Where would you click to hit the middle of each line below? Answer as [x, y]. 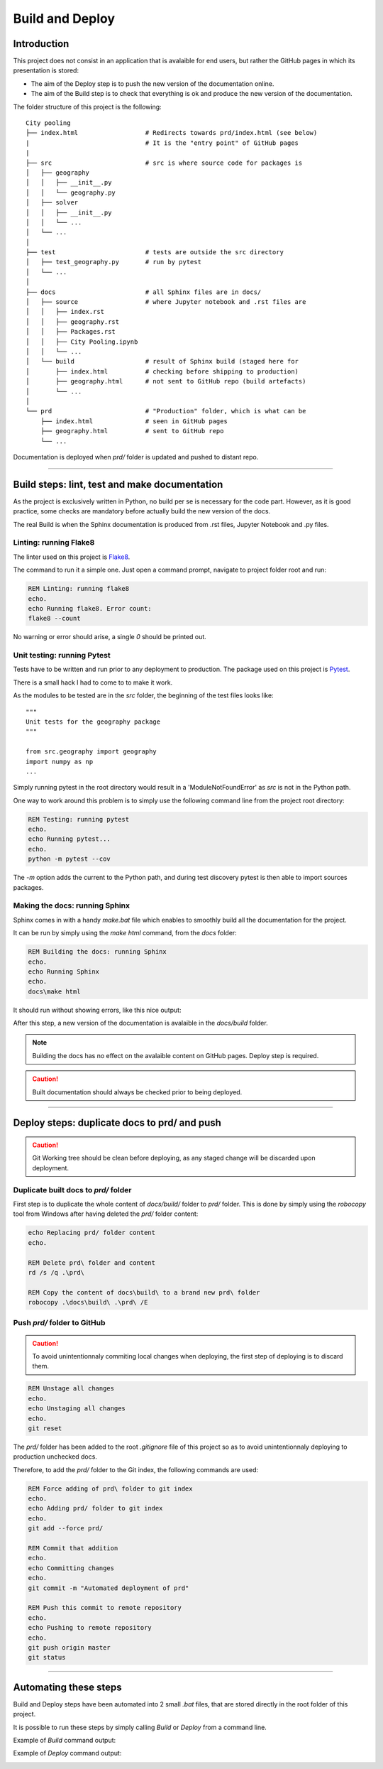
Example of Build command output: [65, 1741]
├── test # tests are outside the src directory [155, 252]
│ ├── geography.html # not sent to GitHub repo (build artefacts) [166, 381]
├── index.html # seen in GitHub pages [134, 421]
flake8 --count [54, 619]
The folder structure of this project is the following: [88, 107]
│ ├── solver [52, 203]
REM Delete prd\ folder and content [92, 1263]
